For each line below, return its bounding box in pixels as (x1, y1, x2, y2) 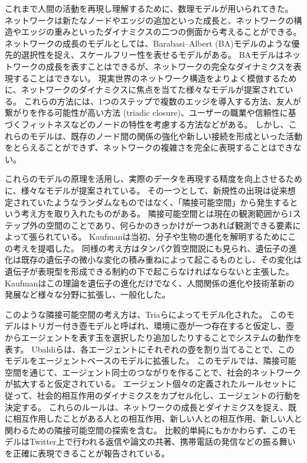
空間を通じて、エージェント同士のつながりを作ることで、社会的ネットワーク (5, 366, 302, 378)
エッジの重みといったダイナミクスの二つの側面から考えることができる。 (21, 25, 302, 38)
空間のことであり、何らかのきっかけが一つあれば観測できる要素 (45, 219, 293, 231)
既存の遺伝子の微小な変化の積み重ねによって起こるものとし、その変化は (21, 253, 302, 266)
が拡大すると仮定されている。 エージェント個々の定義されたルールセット (5, 377, 288, 390)
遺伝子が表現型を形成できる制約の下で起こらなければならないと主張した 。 (5, 265, 294, 278)
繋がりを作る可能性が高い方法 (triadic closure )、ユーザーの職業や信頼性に (5, 106, 288, 119)
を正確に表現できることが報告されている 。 (5, 446, 170, 459)
